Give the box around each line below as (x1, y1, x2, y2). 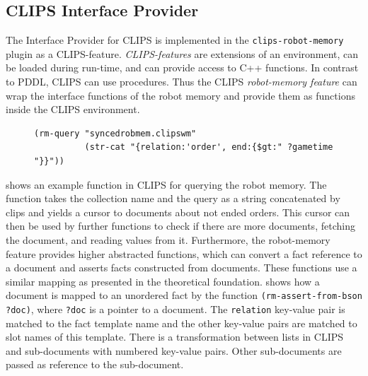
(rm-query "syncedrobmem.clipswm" (34, 128, 197, 139)
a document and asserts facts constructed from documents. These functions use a (6, 260, 357, 275)
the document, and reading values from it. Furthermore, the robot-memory (6, 232, 330, 247)
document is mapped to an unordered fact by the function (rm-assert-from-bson (6, 288, 362, 302)
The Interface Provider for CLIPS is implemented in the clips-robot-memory (6, 33, 344, 47)
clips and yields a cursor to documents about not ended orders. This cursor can (6, 204, 350, 219)
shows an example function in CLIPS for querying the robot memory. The (6, 177, 327, 192)
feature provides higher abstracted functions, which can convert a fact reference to (6, 246, 362, 261)
